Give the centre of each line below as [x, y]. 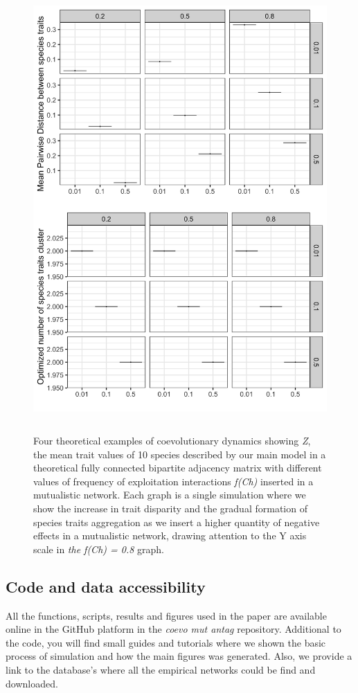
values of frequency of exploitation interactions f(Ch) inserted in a [173, 481]
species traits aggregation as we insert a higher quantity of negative [177, 522]
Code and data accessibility [106, 586]
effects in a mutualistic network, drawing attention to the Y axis [170, 535]
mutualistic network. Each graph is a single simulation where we [170, 495]
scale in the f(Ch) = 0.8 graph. [99, 549]
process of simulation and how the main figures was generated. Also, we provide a [179, 656]
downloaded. [32, 683]
